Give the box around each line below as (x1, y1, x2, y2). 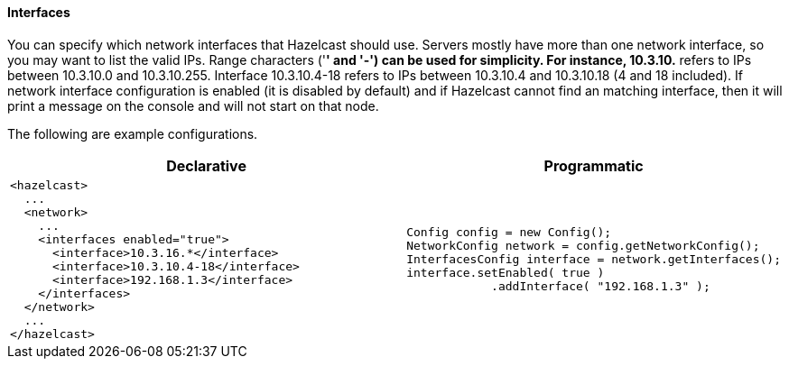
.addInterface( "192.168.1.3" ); (491, 279, 710, 294)
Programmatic (543, 156, 644, 175)
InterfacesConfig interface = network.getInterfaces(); (406, 252, 781, 267)
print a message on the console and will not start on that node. (7, 97, 379, 114)
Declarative (166, 156, 246, 175)
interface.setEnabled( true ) (406, 266, 605, 280)
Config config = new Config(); (406, 225, 612, 240)
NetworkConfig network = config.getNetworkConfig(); (406, 239, 760, 253)
